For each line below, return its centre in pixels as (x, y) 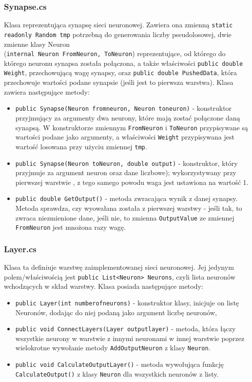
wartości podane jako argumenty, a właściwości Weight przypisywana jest (125, 137)
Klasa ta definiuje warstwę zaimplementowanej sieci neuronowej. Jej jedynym (119, 267)
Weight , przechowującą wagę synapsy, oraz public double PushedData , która (120, 72)
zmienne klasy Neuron (37, 44)
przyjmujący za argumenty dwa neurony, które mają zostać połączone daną (128, 117)
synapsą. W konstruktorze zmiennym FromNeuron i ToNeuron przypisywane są (132, 127)
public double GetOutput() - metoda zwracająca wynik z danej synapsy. (126, 198)
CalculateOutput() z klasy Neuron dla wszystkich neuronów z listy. (117, 373)
